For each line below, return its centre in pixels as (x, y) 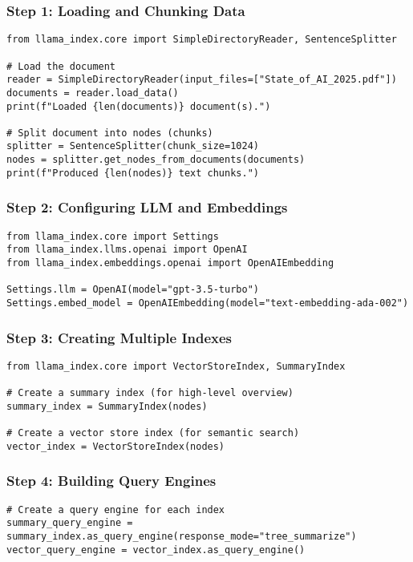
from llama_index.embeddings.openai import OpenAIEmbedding (170, 263)
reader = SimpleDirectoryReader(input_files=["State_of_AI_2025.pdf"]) (202, 80)
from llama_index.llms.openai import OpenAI (127, 250)
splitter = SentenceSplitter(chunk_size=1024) (133, 146)
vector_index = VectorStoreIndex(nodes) (116, 446)
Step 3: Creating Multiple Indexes (119, 337)
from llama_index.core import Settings (113, 236)
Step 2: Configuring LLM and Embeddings (147, 207)
